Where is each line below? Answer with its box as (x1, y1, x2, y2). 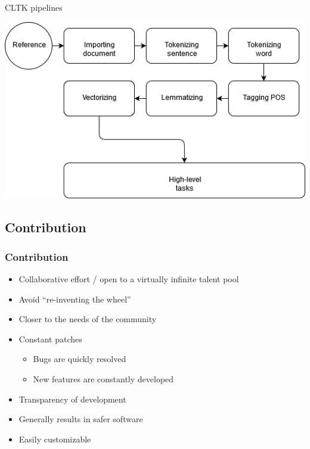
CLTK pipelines (5, 1, 63, 13)
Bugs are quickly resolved (33, 353, 126, 365)
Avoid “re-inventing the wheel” (18, 292, 131, 305)
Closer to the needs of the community (18, 313, 157, 325)
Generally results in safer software (18, 413, 143, 425)
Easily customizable (18, 432, 91, 445)
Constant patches (18, 332, 82, 345)
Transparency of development (18, 392, 126, 405)
